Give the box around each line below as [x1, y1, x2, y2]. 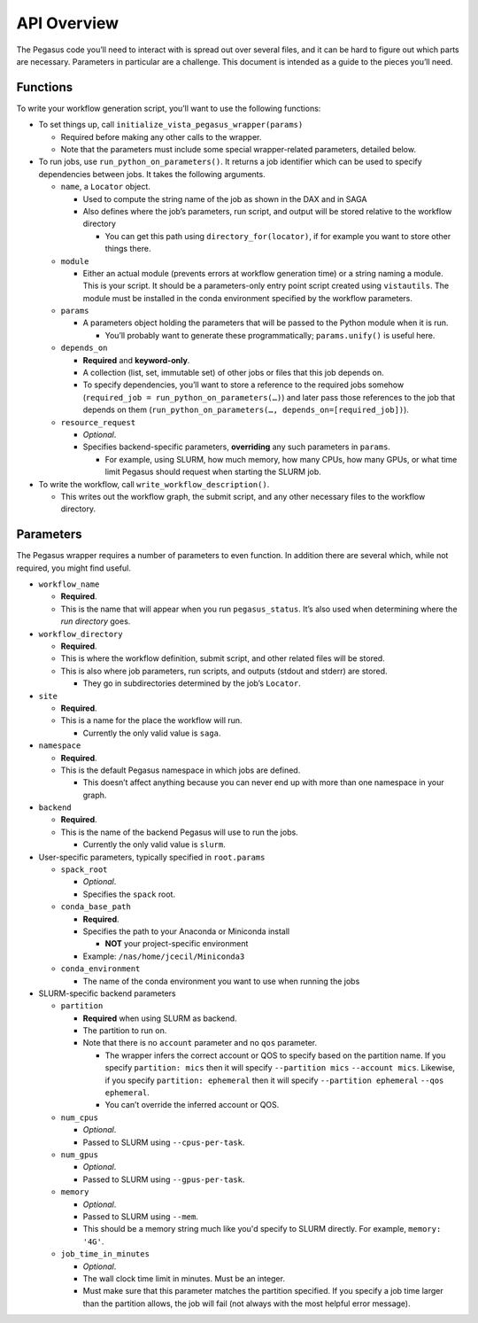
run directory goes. [60, 616, 131, 626]
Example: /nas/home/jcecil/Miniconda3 [82, 951, 245, 961]
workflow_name [38, 580, 100, 589]
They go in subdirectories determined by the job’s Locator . [82, 678, 301, 689]
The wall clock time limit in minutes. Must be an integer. [82, 1272, 285, 1284]
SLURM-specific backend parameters [38, 988, 176, 999]
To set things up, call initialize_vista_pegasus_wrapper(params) [38, 120, 304, 130]
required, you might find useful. [16, 563, 132, 573]
